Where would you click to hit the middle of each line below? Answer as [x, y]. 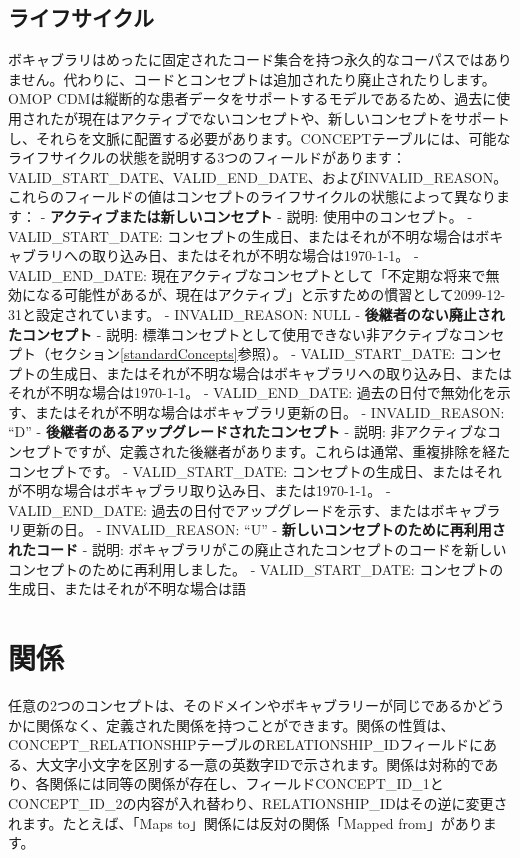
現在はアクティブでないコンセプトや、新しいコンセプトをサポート [294, 117]
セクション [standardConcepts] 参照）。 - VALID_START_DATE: [252, 353]
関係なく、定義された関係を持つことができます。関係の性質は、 [245, 724]
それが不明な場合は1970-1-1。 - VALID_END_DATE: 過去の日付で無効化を [252, 392]
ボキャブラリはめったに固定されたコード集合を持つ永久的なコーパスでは [246, 59]
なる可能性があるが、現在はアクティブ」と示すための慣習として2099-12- [270, 294]
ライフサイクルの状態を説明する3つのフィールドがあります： [207, 157]
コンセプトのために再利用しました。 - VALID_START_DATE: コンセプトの [256, 568]
